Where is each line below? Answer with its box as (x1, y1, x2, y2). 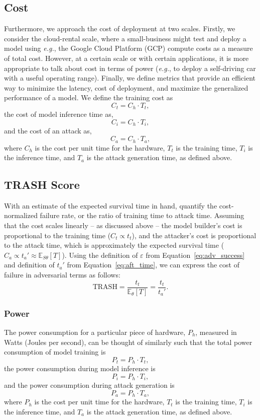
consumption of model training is (4, 346, 106, 357)
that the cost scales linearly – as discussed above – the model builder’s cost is (4, 220, 242, 231)
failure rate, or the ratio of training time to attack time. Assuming (40, 210, 244, 221)
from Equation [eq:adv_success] (146, 249, 245, 260)
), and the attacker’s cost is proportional (132, 230, 256, 240)
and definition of (4, 259, 55, 270)
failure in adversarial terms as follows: (4, 269, 120, 280)
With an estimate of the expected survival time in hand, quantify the (4, 200, 217, 211)
